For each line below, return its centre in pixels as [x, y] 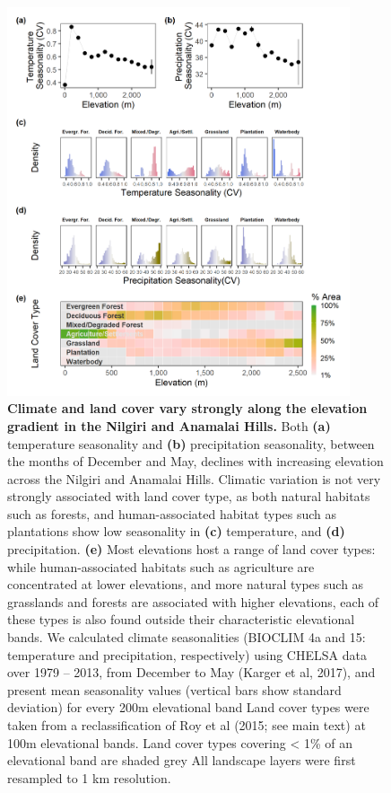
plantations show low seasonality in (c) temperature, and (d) [176, 531]
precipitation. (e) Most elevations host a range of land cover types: [191, 549]
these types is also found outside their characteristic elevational [181, 619]
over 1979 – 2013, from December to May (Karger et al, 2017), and [191, 672]
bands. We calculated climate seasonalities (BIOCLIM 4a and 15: [187, 637]
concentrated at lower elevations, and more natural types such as [186, 584]
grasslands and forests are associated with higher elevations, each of [193, 601]
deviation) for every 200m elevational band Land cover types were [188, 707]
